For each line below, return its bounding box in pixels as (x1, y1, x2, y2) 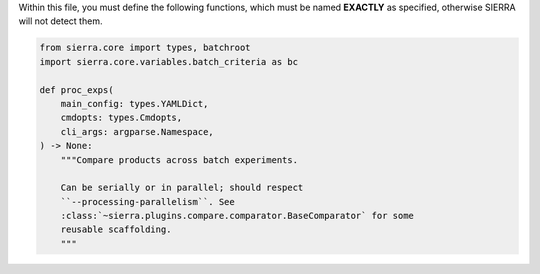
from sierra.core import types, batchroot (39, 42, 251, 54)
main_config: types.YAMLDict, (60, 98, 209, 109)
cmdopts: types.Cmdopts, (60, 112, 183, 124)
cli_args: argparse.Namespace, (60, 126, 214, 137)
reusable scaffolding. (60, 224, 172, 235)
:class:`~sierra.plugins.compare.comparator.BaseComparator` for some (60, 210, 415, 222)
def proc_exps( (39, 84, 114, 95)
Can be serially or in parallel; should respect (60, 182, 304, 194)
